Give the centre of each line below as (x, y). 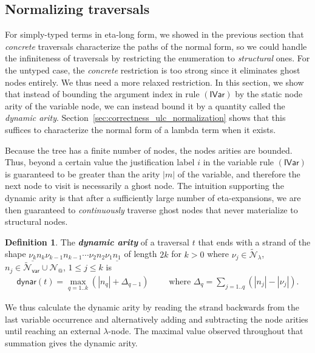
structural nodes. (36, 221)
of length (141, 254)
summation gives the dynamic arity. (71, 342)
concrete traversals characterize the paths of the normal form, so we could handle (156, 46)
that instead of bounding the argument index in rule (102, 94)
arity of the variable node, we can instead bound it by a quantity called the (145, 105)
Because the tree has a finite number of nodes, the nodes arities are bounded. (149, 150)
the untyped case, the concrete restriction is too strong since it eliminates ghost (153, 70)
